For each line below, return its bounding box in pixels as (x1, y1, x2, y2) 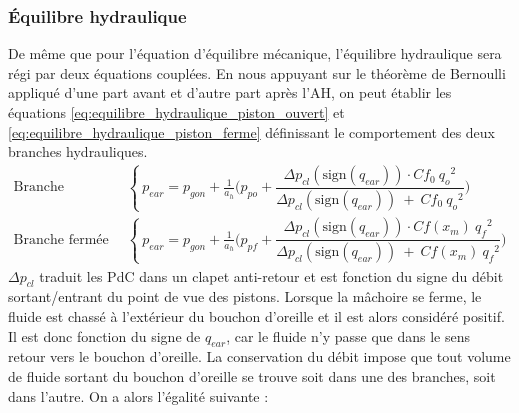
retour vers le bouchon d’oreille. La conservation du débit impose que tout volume (8, 346, 511, 367)
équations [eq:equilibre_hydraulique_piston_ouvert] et (8, 102, 345, 122)
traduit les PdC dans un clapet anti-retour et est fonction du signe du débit (39, 265, 504, 286)
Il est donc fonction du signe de (8, 325, 201, 346)
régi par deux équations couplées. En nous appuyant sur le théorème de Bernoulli (8, 62, 506, 83)
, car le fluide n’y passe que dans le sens (226, 325, 470, 346)
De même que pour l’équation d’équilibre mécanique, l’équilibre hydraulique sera (8, 43, 502, 64)
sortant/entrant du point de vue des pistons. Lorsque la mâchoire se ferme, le (8, 286, 482, 307)
